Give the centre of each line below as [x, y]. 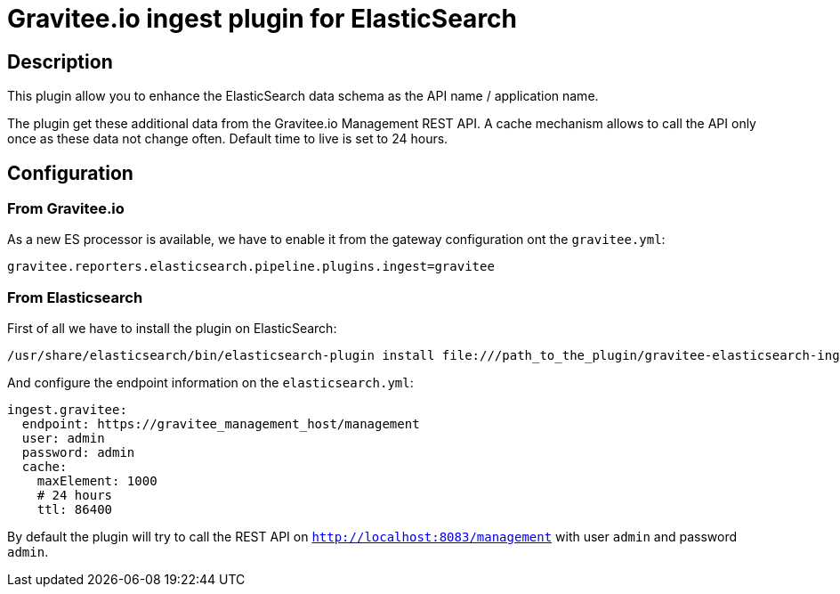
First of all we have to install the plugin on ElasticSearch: [172, 329]
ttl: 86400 [75, 510]
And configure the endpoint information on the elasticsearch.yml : [210, 383]
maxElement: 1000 [97, 481]
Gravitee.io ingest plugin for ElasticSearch [262, 19]
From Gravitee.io [66, 209]
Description [60, 61]
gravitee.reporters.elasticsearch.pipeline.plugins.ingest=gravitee [251, 267]
